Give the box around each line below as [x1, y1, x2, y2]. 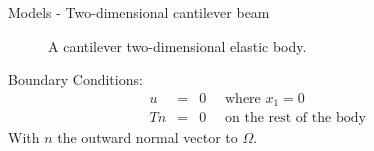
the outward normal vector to [57, 127, 238, 148]
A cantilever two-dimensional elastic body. [48, 35, 307, 56]
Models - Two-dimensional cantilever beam [8, 2, 270, 22]
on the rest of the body [225, 111, 366, 126]
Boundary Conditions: [8, 69, 143, 90]
